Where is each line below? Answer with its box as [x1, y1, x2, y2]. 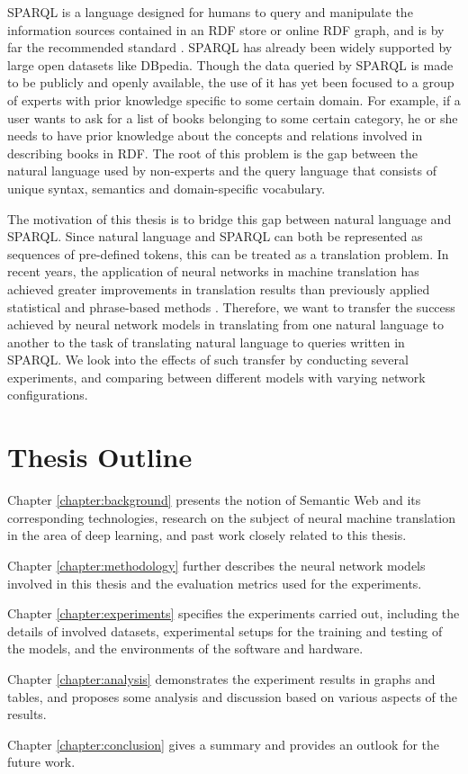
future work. [7, 752, 76, 771]
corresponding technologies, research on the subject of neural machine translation [7, 508, 456, 526]
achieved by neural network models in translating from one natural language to [7, 315, 444, 334]
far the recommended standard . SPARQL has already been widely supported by [7, 38, 453, 57]
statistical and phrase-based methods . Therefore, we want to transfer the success [7, 297, 455, 316]
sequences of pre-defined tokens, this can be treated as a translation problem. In [7, 244, 449, 263]
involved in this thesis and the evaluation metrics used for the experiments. [7, 573, 422, 592]
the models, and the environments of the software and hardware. [7, 639, 364, 658]
